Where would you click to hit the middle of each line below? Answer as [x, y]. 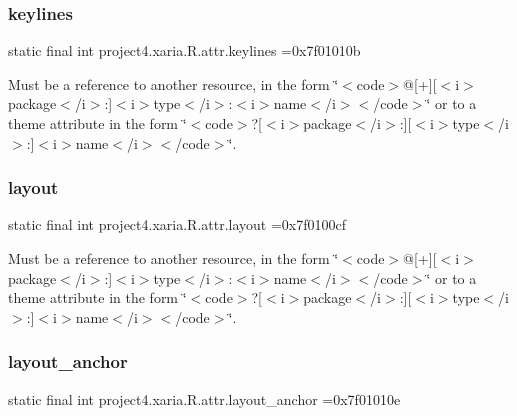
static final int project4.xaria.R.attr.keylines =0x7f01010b [184, 50]
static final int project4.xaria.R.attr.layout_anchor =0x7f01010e [204, 398]
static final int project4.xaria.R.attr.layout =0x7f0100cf [177, 224]
